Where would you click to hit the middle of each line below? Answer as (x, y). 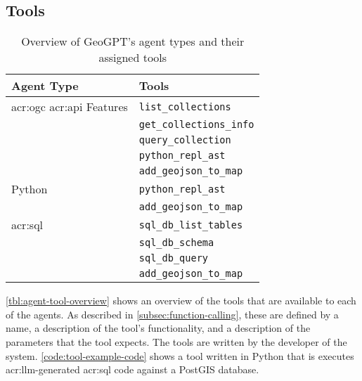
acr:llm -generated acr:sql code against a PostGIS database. (132, 369)
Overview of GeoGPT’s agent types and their (133, 41)
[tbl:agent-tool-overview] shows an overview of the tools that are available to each (181, 301)
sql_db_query (174, 258)
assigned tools (133, 58)
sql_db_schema (176, 243)
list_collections (185, 106)
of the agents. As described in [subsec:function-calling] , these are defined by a (172, 314)
